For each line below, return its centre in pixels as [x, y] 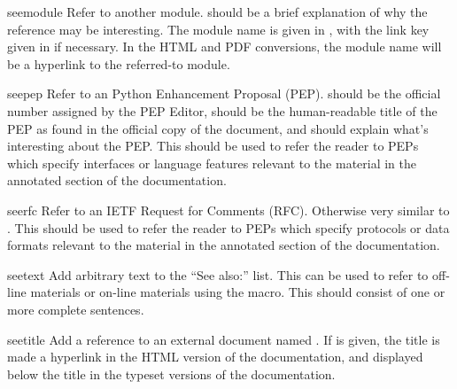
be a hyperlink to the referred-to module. [119, 63]
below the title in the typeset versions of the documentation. [171, 373]
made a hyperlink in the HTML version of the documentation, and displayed [215, 357]
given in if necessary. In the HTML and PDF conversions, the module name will [225, 47]
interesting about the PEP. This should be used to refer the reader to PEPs [213, 146]
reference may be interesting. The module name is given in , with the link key [218, 29]
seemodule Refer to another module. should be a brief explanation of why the [217, 12]
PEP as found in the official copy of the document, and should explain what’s [218, 128]
